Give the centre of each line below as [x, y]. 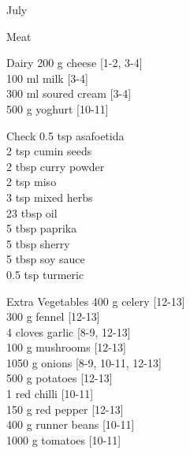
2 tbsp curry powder [56, 166]
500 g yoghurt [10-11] [58, 108]
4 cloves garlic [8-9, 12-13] [69, 331]
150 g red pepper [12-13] [65, 409]
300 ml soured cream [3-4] [69, 93]
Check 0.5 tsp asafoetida [65, 135]
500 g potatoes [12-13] [60, 378]
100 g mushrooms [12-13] [66, 347]
